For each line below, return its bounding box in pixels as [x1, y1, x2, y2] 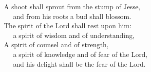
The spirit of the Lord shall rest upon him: [4, 20, 132, 31]
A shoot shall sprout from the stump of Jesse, [4, 1, 140, 11]
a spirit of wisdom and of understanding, [13, 30, 134, 40]
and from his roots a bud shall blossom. [13, 11, 132, 21]
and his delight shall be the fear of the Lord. [13, 58, 146, 69]
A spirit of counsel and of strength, [4, 39, 109, 50]
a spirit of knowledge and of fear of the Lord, [13, 49, 148, 59]
